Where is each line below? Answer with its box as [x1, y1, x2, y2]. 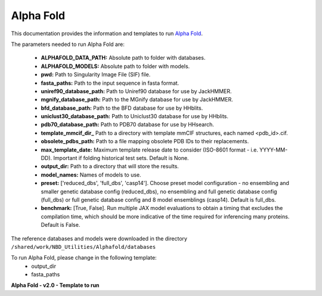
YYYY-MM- [259, 146, 288, 153]
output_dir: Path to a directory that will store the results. [41, 163, 179, 170]
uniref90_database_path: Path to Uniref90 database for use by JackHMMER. [41, 87, 232, 95]
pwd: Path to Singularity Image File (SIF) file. [41, 71, 151, 78]
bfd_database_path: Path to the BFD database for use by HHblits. [41, 104, 203, 112]
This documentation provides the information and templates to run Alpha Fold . [11, 30, 203, 37]
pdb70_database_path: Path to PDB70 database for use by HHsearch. [41, 121, 215, 128]
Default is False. [41, 221, 80, 229]
